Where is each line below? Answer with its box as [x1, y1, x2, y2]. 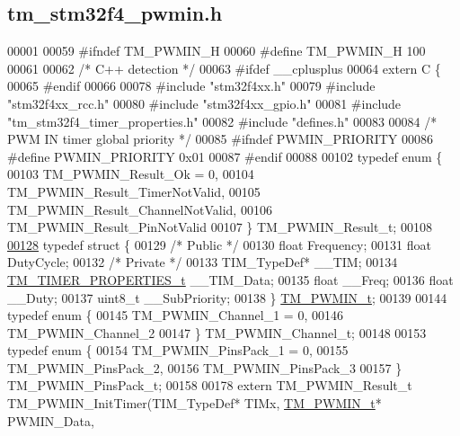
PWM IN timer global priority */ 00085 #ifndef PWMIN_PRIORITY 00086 [7, 129, 434, 148]
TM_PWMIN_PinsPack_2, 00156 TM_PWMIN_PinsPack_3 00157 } [7, 358, 402, 377]
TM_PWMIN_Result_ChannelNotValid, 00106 [7, 200, 272, 218]
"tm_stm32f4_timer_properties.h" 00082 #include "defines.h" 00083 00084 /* [7, 111, 438, 130]
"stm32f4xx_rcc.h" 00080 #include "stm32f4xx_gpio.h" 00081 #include [7, 93, 402, 112]
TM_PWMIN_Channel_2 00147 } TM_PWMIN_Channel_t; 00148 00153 [7, 323, 427, 342]
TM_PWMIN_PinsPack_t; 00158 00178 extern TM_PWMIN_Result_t [7, 376, 412, 395]
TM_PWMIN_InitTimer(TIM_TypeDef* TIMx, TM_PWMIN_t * [7, 394, 382, 413]
